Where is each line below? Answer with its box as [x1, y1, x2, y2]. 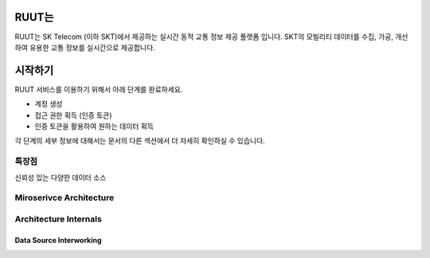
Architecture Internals [14, 213, 103, 225]
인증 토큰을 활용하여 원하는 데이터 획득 [34, 121, 154, 131]
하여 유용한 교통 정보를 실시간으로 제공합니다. [14, 42, 155, 52]
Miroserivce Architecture [14, 192, 115, 203]
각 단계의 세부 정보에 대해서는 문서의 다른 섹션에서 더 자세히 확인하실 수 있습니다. [14, 136, 266, 146]
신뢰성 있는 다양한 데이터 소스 [14, 172, 107, 182]
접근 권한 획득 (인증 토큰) [34, 110, 112, 119]
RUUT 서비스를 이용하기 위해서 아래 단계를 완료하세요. [14, 84, 183, 94]
